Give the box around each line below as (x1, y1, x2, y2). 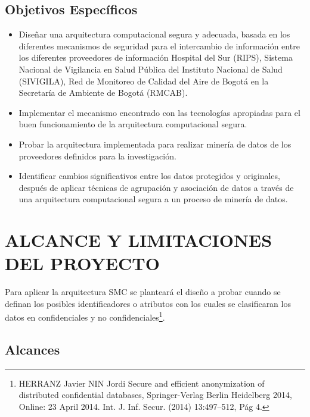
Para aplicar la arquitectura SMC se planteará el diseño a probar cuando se (5, 286, 281, 298)
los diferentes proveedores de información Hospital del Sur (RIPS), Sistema (18, 51, 293, 64)
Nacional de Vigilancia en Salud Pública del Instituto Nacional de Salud (18, 62, 283, 75)
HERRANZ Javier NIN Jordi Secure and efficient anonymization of (18, 377, 265, 389)
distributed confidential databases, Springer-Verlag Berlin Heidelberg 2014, (18, 388, 292, 401)
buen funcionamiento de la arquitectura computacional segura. (18, 118, 247, 130)
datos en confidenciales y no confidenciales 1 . (5, 309, 165, 324)
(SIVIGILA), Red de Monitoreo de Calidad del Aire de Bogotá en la (18, 74, 269, 87)
